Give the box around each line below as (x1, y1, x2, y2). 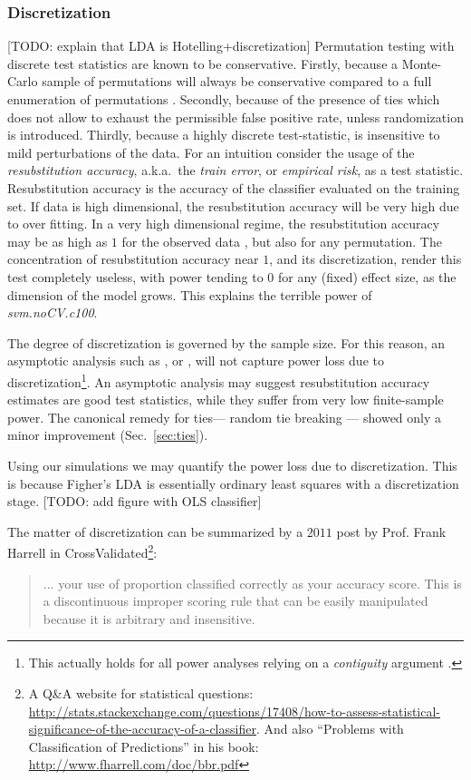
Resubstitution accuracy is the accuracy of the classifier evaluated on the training (7, 178, 460, 197)
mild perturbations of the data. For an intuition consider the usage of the (7, 142, 415, 161)
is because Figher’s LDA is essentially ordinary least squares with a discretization (7, 473, 459, 492)
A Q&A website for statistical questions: (28, 683, 254, 702)
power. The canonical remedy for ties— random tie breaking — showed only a (7, 407, 442, 426)
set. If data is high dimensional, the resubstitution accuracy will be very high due (7, 196, 459, 215)
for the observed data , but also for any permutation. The (121, 231, 442, 250)
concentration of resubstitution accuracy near (7, 249, 259, 268)
